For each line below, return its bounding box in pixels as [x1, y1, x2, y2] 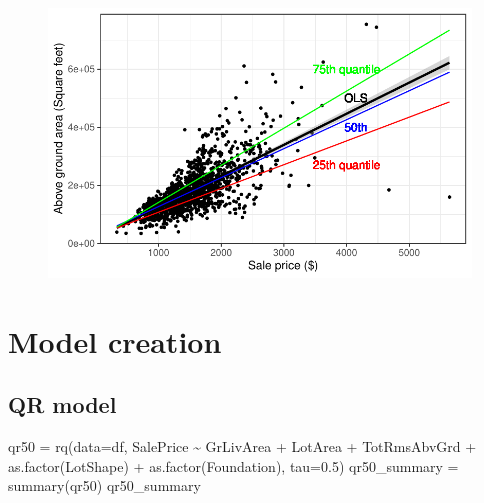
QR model [8, 389, 117, 420]
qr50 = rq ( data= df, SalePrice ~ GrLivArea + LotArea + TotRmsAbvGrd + [8, 435, 477, 456]
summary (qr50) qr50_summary [8, 475, 201, 496]
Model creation [8, 320, 222, 361]
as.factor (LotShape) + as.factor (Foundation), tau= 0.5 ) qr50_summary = [8, 455, 459, 476]
